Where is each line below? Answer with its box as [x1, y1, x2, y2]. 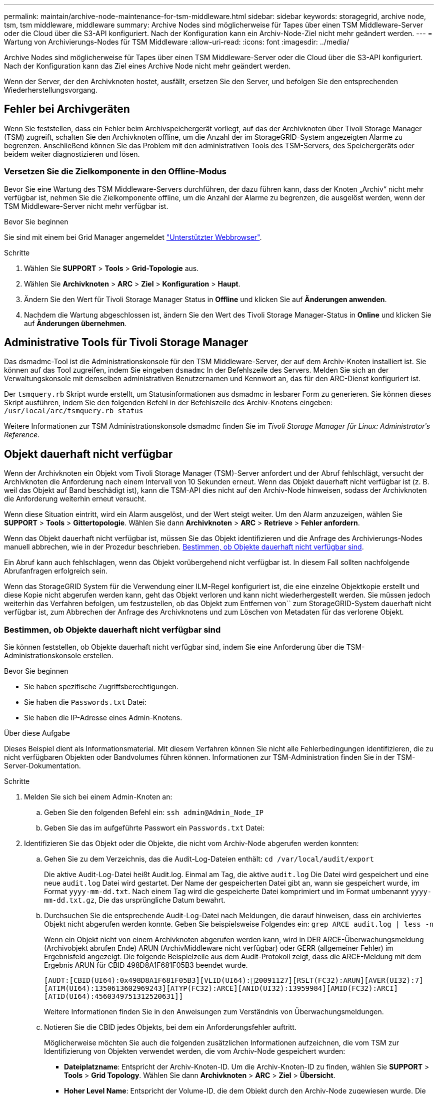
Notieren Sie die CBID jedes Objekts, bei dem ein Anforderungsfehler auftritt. [44, 1023, 296, 1032]
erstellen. [82, 651, 113, 660]
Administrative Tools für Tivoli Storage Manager [4, 336, 248, 349]
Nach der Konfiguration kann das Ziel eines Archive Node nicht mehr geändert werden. [4, 62, 291, 70]
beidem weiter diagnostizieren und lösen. [4, 149, 140, 158]
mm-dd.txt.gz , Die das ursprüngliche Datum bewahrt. [44, 896, 225, 905]
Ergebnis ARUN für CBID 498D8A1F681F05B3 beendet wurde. [44, 961, 248, 970]
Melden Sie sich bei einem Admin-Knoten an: [24, 792, 172, 801]
